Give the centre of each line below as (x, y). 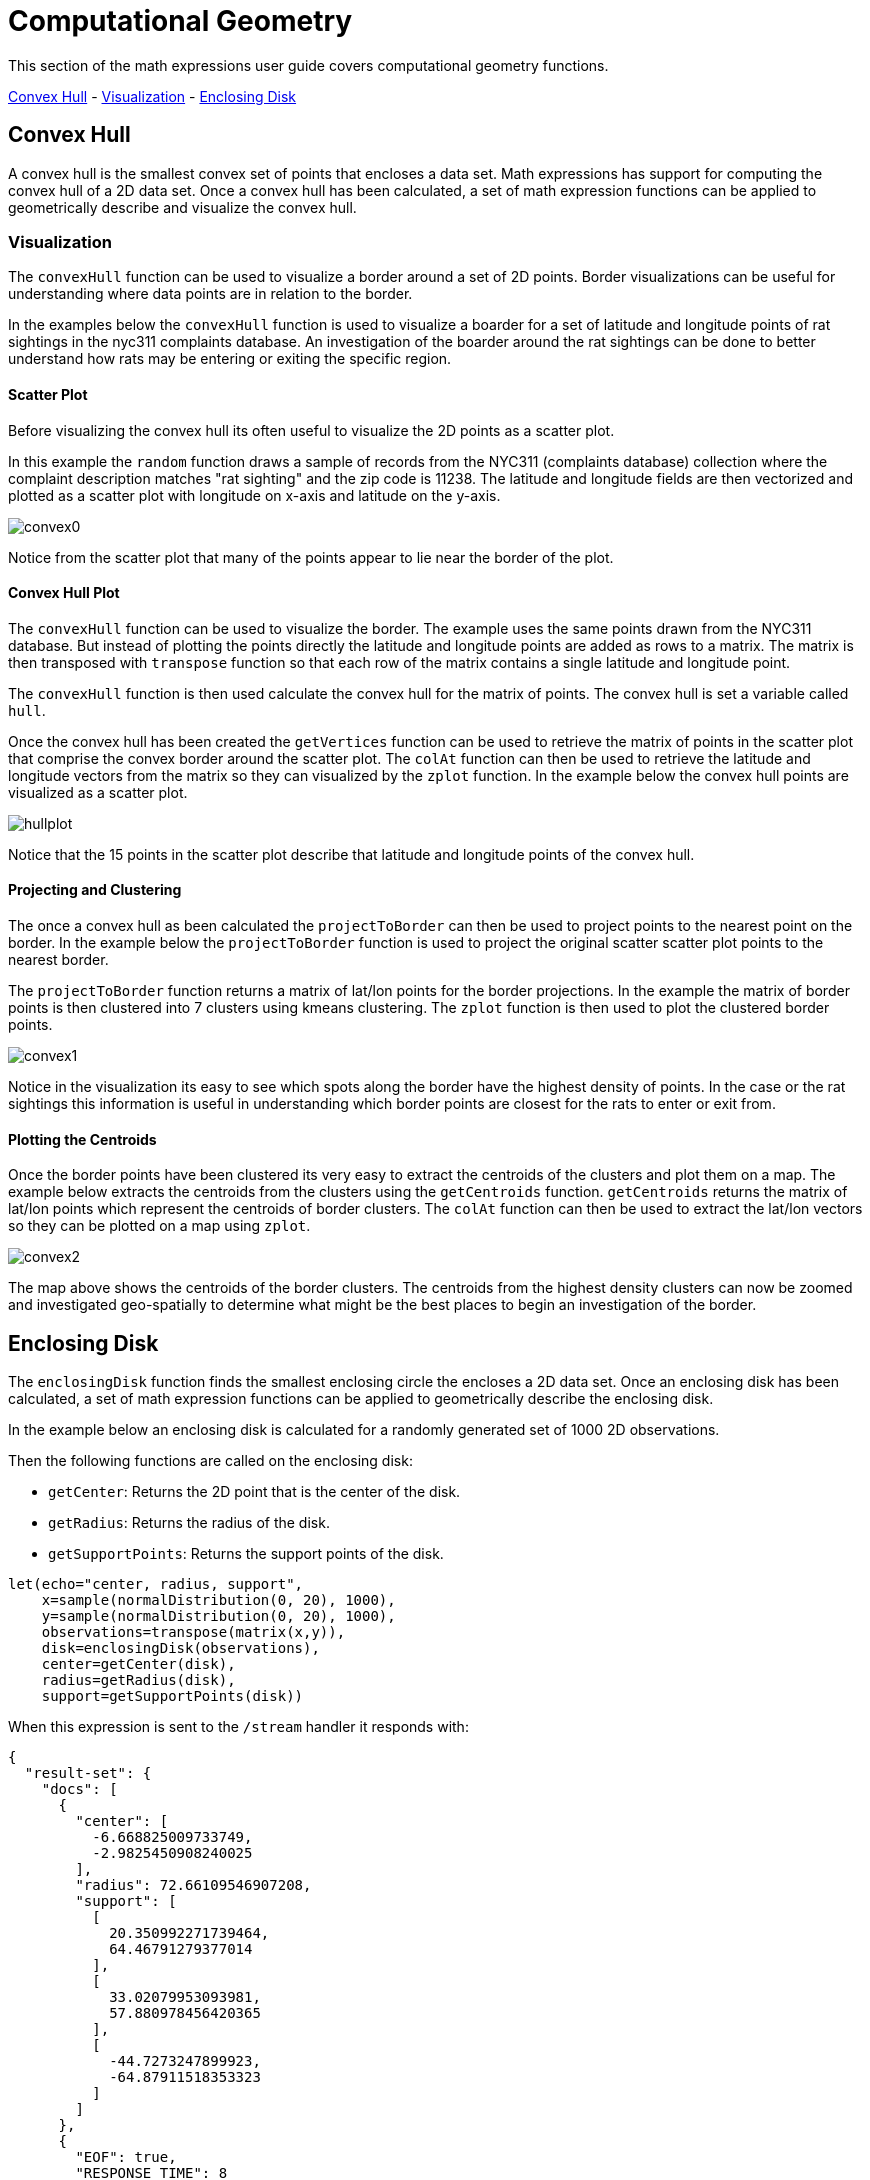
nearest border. (58, 959)
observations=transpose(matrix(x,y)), (193, 1632)
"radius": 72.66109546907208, (193, 1885)
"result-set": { (88, 1773)
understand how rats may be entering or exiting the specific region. (230, 359)
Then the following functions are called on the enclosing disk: (210, 1461)
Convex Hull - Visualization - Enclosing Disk (152, 96)
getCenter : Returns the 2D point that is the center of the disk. (254, 1492)
